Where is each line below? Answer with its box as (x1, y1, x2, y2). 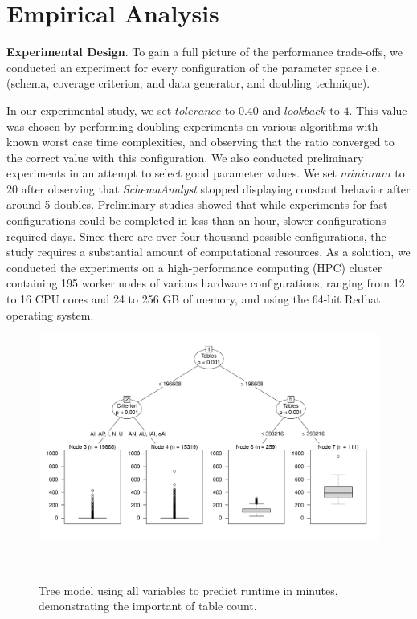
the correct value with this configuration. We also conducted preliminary (6, 149, 364, 165)
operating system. (6, 306, 94, 323)
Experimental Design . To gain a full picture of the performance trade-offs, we (6, 43, 403, 60)
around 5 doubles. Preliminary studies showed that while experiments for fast (6, 196, 388, 213)
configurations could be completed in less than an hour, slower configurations (6, 212, 386, 229)
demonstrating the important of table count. (39, 597, 257, 614)
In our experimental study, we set (6, 101, 172, 118)
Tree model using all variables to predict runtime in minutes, (39, 581, 338, 598)
